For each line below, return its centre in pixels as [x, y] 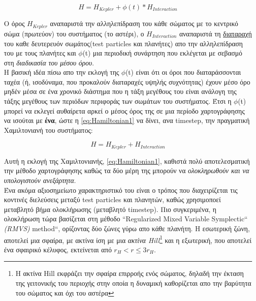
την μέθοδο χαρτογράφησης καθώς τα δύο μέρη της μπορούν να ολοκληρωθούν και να [127, 170]
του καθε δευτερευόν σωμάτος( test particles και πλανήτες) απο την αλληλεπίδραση [124, 43]
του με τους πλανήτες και [40, 53]
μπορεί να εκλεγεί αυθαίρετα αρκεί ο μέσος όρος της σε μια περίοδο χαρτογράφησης [124, 110]
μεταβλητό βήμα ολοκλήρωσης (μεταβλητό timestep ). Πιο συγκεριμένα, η [110, 209]
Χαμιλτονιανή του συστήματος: [48, 130]
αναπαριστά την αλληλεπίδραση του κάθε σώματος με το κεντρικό [144, 23]
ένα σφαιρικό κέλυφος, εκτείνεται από [58, 249]
